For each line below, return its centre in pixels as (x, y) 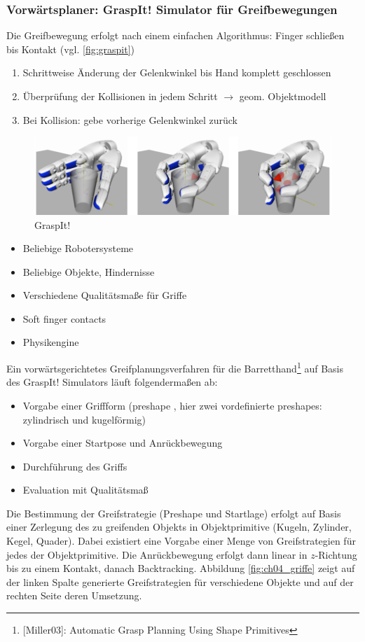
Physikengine (51, 342)
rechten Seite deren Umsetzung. (74, 595)
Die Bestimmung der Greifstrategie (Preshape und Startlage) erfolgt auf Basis (174, 513)
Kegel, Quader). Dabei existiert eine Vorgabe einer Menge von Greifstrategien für (181, 541)
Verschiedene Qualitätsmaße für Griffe (105, 295)
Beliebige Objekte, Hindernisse (89, 271)
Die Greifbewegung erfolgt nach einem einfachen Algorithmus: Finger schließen (175, 35)
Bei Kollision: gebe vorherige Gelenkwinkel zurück (130, 119)
